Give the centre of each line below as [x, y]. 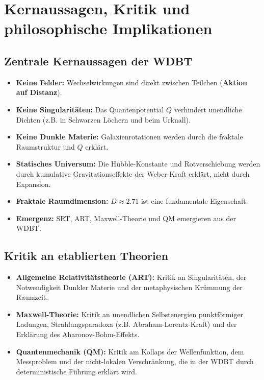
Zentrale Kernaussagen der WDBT [98, 61]
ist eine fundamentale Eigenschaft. [194, 201]
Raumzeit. [32, 297]
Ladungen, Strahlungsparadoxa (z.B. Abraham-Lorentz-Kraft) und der [126, 324]
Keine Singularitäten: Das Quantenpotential [90, 109]
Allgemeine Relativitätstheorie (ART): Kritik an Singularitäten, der [131, 277]
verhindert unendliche [208, 109]
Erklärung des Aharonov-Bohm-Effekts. [78, 334]
